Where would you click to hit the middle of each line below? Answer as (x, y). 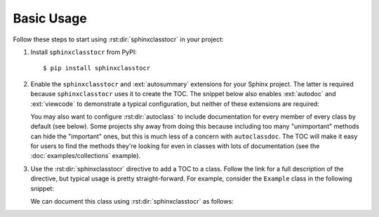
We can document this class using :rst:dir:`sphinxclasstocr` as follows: (132, 202)
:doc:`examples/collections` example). (86, 156)
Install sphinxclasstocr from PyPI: (84, 52)
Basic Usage (50, 18)
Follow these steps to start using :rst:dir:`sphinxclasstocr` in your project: (118, 39)
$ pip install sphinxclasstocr (97, 68)
